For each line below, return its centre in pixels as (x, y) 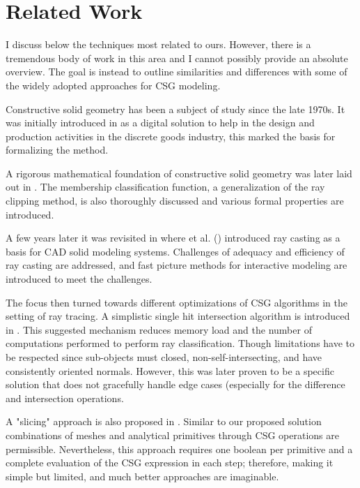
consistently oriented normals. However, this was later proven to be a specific (170, 370)
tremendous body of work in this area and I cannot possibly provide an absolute (177, 58)
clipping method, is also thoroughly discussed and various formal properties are (175, 201)
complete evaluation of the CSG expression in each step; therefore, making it (170, 463)
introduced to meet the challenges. (79, 279)
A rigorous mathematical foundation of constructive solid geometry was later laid (179, 173)
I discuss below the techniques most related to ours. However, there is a (158, 44)
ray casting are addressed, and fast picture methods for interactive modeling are (177, 265)
